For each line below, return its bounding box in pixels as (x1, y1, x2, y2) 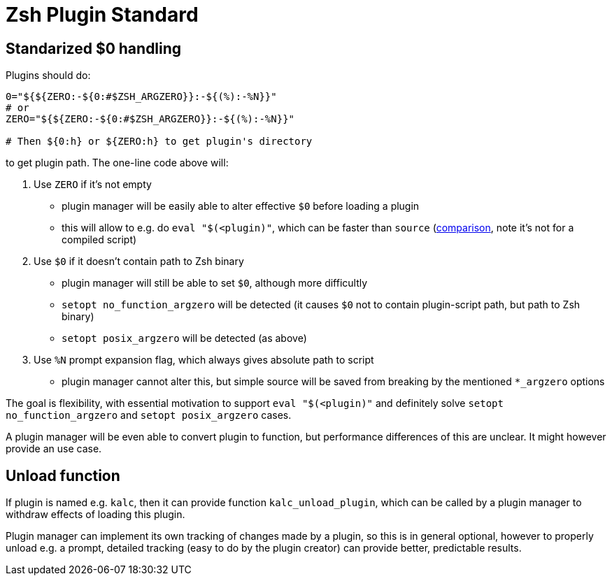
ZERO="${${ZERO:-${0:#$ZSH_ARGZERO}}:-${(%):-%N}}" (6, 113, 295, 125)
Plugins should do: (6, 69, 91, 82)
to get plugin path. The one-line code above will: (6, 157, 229, 169)
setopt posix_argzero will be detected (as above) (62, 332, 307, 345)
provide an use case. (6, 443, 102, 455)
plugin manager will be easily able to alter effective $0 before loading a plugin (62, 200, 420, 213)
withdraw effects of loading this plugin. (6, 508, 185, 521)
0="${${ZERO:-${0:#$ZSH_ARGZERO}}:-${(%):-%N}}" (6, 91, 277, 103)
